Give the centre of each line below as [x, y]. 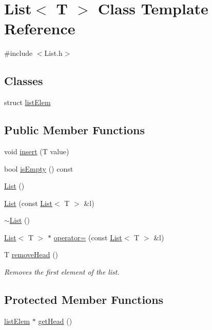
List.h [53, 53]
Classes [24, 81]
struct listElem [27, 102]
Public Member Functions [74, 130]
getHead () [55, 321]
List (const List [28, 203]
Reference [40, 28]
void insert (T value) [37, 151]
